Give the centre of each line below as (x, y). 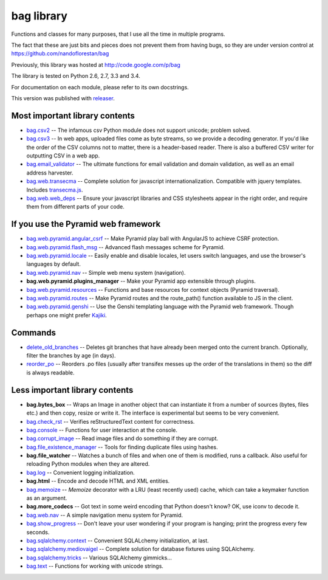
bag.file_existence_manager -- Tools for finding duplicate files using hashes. (122, 447)
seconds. (38, 532)
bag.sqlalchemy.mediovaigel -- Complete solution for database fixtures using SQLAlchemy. (141, 549)
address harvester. (50, 173)
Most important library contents (73, 116)
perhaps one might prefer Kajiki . (67, 315)
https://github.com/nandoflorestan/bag (60, 54)
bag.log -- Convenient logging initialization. (80, 472)
